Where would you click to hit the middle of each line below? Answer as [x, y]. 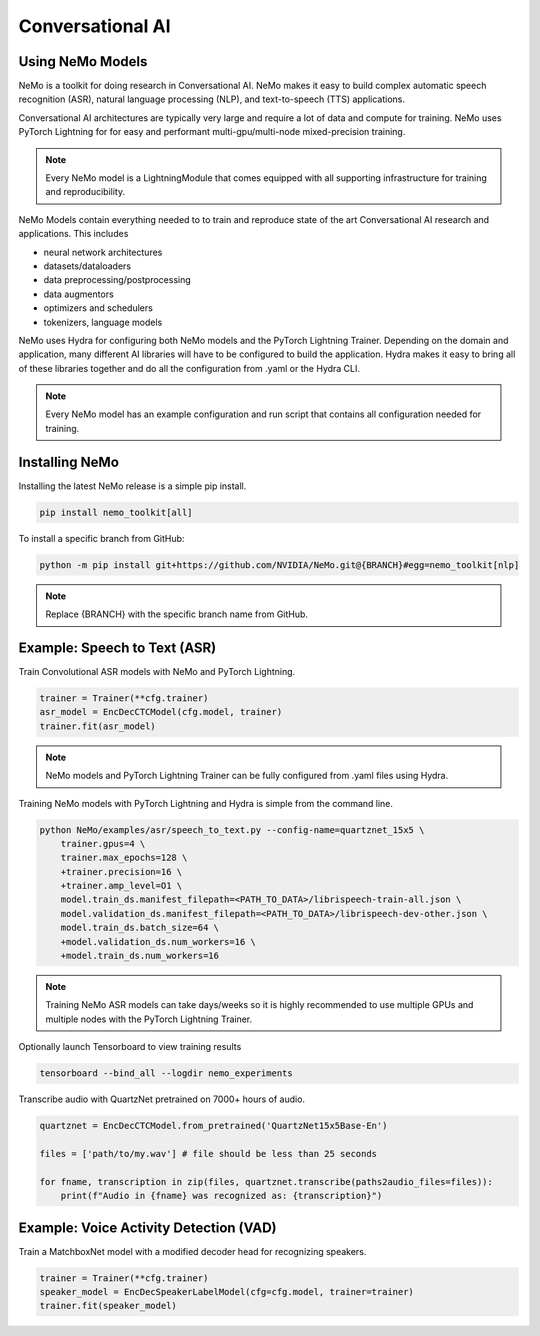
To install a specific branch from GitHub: [101, 538]
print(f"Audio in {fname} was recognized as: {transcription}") [221, 1196]
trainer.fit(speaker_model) [108, 1306]
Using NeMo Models [83, 61]
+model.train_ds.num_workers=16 [140, 956]
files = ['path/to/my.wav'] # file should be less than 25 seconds [208, 1153]
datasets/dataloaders [87, 266]
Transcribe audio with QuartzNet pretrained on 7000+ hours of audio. [161, 1099]
